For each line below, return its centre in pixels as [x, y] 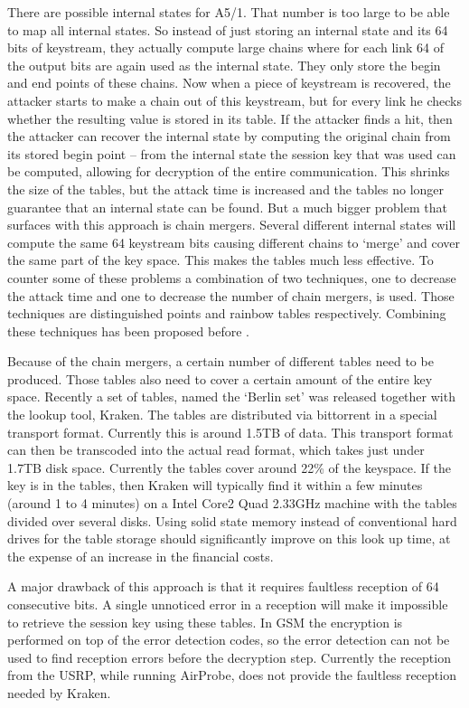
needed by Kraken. [59, 692]
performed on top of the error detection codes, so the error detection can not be [229, 640]
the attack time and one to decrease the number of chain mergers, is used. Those [231, 295]
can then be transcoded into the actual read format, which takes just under [216, 450]
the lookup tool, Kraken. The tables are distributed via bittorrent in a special [222, 415]
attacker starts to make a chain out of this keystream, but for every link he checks [234, 100]
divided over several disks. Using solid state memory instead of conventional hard [232, 520]
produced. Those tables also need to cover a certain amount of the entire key [220, 378]
